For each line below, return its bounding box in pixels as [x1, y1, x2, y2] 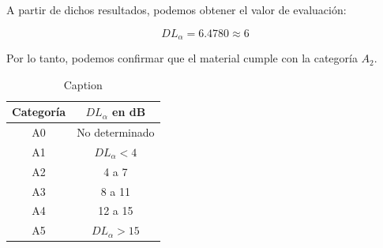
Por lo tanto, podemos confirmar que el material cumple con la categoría [6, 50, 358, 66]
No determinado [77, 124, 155, 141]
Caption [63, 76, 103, 92]
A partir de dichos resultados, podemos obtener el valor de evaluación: [6, 2, 347, 17]
